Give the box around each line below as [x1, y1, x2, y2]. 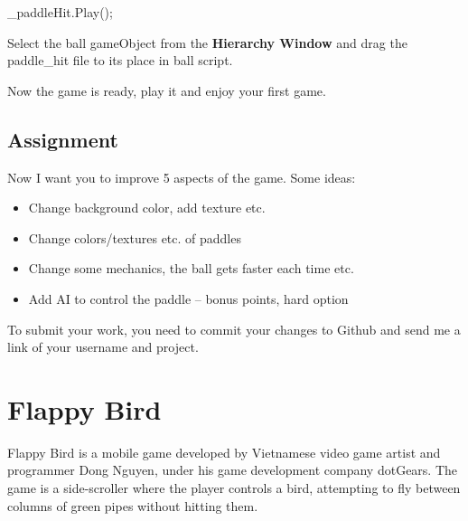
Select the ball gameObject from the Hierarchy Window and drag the [7, 33, 407, 52]
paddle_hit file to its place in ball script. [7, 51, 233, 70]
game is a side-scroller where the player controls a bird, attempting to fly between [7, 478, 461, 497]
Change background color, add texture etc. [28, 198, 266, 217]
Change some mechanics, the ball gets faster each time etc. [28, 259, 354, 278]
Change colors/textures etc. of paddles [28, 228, 241, 247]
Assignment [7, 125, 118, 153]
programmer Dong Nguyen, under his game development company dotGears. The [7, 460, 458, 479]
